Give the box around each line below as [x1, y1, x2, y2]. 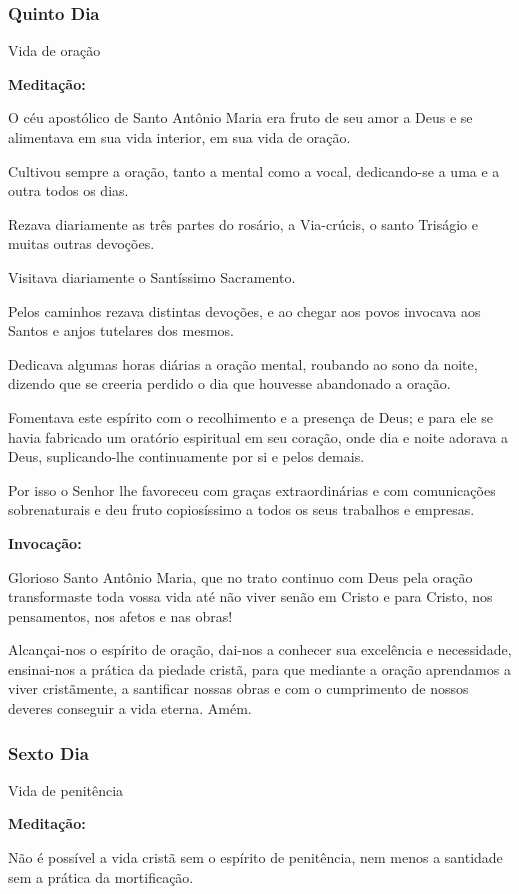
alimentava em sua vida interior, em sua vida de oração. [8, 127, 351, 147]
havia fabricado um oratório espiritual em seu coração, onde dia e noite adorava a [8, 426, 509, 447]
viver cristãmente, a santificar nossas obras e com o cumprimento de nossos [8, 678, 469, 699]
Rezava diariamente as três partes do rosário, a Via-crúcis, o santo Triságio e [8, 213, 478, 234]
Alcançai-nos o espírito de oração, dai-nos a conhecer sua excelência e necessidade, [8, 639, 512, 660]
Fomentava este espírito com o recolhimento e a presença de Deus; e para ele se [8, 406, 493, 427]
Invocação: [8, 532, 82, 553]
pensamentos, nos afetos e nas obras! [8, 605, 233, 626]
